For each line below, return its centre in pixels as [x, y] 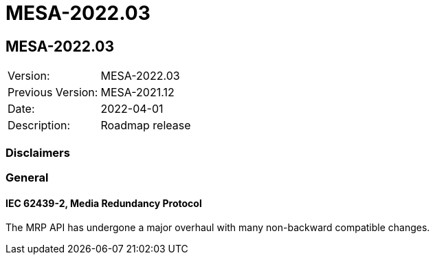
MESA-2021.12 [137, 93]
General [27, 177]
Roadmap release [146, 126]
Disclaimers [38, 152]
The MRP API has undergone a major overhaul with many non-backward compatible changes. [218, 228]
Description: [39, 126]
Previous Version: [53, 93]
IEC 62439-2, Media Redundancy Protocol [104, 203]
